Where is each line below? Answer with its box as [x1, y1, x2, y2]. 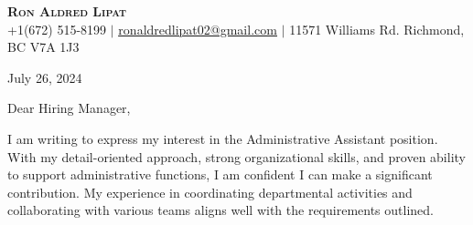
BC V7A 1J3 [7, 37, 80, 56]
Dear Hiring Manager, [7, 98, 131, 118]
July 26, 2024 [7, 67, 82, 87]
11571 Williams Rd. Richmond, [289, 19, 465, 38]
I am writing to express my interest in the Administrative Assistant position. [7, 128, 438, 148]
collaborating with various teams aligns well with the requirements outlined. [7, 200, 434, 220]
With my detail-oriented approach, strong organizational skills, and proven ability [7, 147, 466, 166]
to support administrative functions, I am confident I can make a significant [7, 165, 433, 184]
